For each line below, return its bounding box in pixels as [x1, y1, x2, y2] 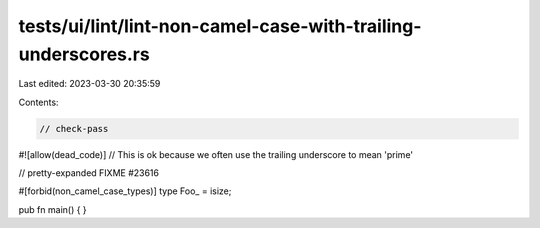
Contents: [18, 96, 59, 108]
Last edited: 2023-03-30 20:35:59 [18, 78, 161, 90]
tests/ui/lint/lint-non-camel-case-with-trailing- [18, 15, 422, 37]
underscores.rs [18, 43, 150, 65]
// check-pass [39, 123, 109, 134]
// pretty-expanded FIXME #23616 [18, 167, 160, 179]
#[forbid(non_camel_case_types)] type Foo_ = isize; [18, 185, 232, 197]
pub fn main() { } [18, 203, 87, 215]
